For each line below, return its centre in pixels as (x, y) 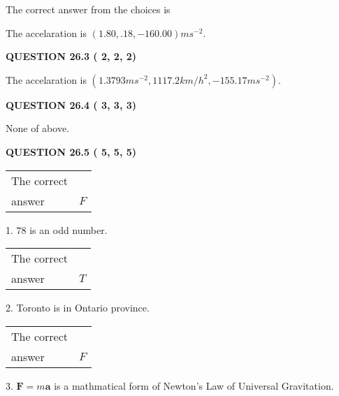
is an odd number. (68, 229)
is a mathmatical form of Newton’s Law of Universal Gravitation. (194, 385)
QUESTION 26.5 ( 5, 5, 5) (71, 151)
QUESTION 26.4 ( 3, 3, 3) (71, 104)
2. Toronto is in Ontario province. (78, 308)
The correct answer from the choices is (88, 9)
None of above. (37, 128)
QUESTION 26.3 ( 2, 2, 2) (71, 56)
